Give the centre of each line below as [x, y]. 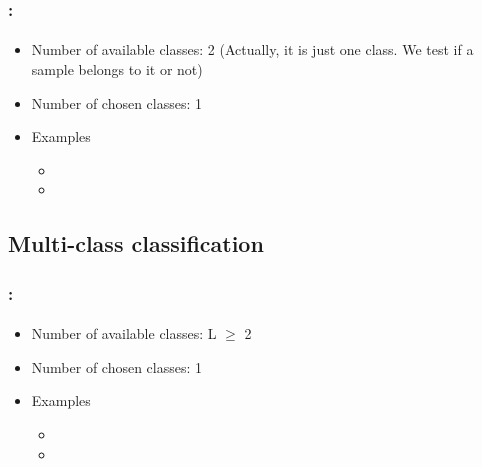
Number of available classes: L [124, 333]
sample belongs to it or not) [117, 69]
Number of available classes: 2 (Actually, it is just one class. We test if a [252, 49]
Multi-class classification [136, 243]
